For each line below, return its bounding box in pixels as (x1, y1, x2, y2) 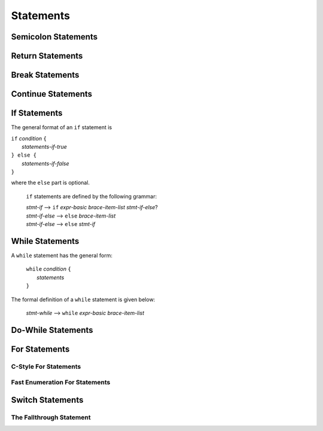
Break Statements (11, 70, 80, 80)
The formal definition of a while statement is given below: (11, 296, 156, 303)
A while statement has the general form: (11, 252, 113, 259)
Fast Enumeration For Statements (11, 378, 111, 387)
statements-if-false (22, 160, 69, 167)
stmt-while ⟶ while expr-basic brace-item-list (26, 309, 145, 316)
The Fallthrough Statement (11, 413, 91, 421)
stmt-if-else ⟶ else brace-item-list (26, 212, 116, 219)
